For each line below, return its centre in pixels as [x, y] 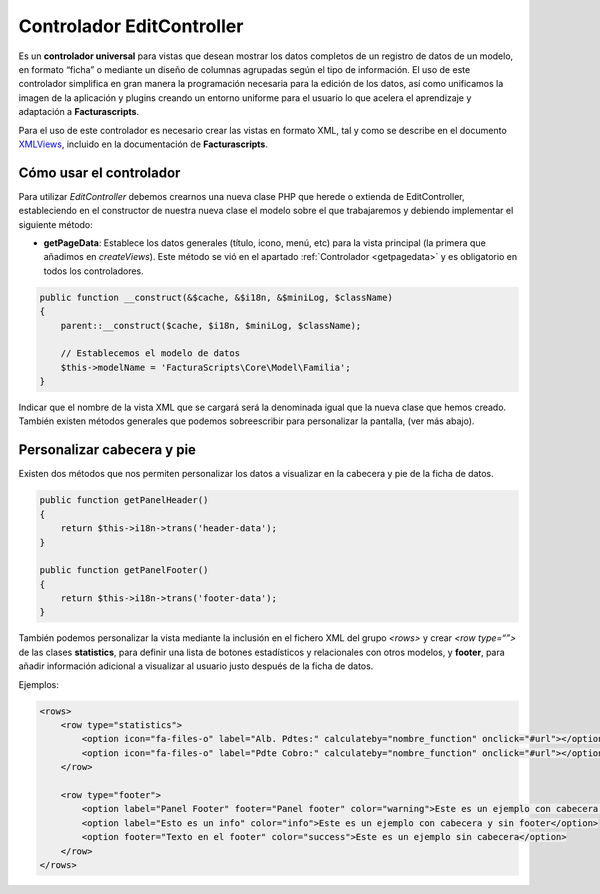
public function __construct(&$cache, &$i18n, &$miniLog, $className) [216, 297]
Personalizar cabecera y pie [107, 450]
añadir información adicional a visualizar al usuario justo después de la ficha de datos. [196, 666]
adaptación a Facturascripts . [79, 112]
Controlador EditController [131, 26]
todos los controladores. [93, 271]
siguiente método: [56, 224]
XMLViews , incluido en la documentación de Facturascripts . [143, 144]
